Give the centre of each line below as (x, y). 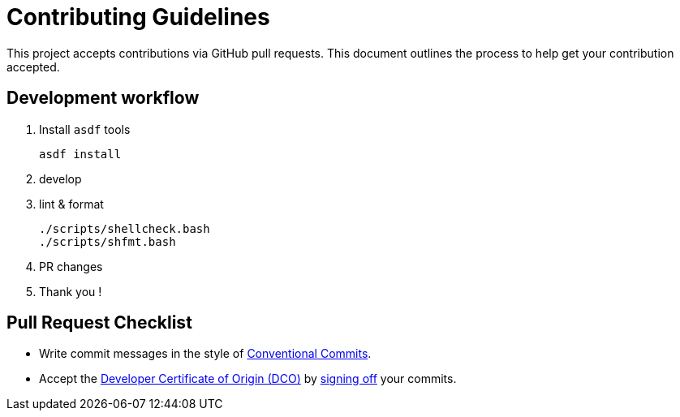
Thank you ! (71, 291)
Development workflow (103, 98)
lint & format (71, 204)
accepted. (33, 67)
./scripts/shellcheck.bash (125, 228)
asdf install (80, 154)
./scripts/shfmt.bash (108, 241)
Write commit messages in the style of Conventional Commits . (205, 354)
